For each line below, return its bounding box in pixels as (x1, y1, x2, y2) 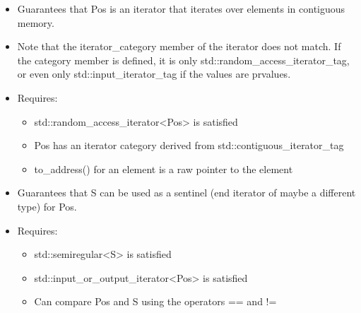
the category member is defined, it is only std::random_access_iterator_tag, (17, 52, 350, 67)
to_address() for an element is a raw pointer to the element (34, 161, 293, 176)
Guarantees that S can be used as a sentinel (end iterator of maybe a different (17, 185, 356, 200)
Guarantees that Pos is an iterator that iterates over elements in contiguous (17, 1, 345, 16)
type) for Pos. (17, 199, 77, 213)
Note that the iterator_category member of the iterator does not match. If (17, 39, 341, 54)
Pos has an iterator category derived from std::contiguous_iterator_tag (34, 138, 344, 153)
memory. (17, 15, 54, 30)
